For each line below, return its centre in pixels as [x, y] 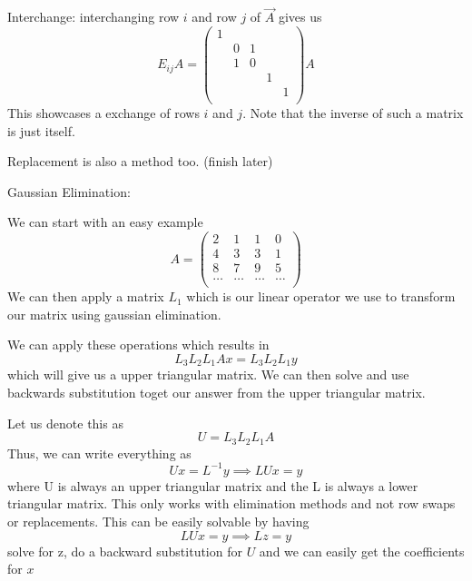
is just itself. [41, 130]
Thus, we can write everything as [99, 453]
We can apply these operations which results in [138, 345]
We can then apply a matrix [86, 296]
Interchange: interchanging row [93, 17]
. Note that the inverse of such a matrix [353, 113]
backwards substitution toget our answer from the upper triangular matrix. [216, 393]
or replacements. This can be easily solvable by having [158, 521]
